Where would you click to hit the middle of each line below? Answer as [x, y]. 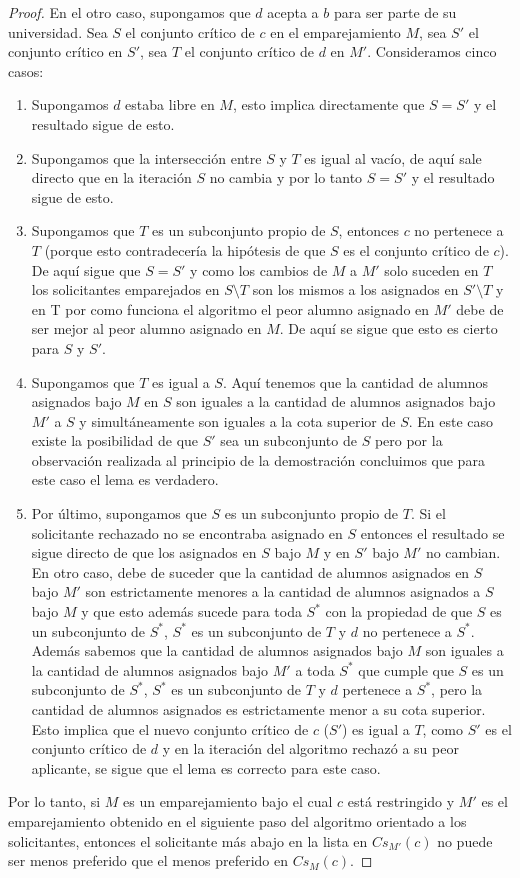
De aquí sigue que [86, 269]
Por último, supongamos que [119, 513]
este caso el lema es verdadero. [125, 479]
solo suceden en [431, 269]
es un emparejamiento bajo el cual [228, 801]
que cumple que [406, 669]
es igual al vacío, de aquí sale [393, 157]
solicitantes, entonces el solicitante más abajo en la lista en [188, 840]
